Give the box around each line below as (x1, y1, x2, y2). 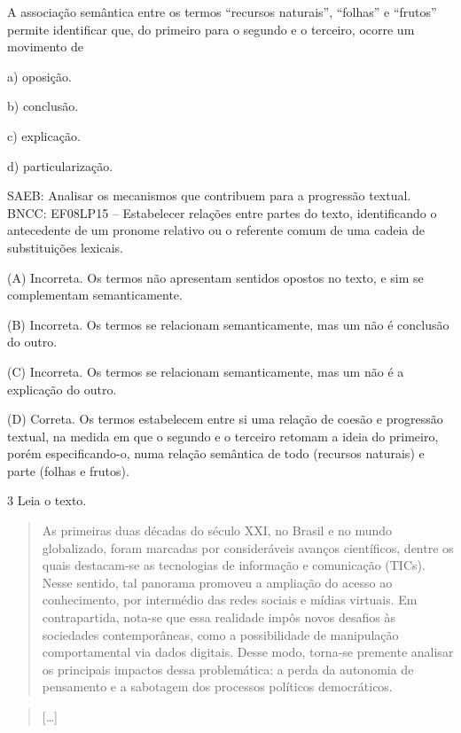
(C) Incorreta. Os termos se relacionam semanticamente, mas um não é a (7, 362, 404, 380)
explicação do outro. (7, 379, 117, 398)
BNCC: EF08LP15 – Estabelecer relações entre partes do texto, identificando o (7, 203, 437, 222)
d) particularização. (7, 156, 113, 175)
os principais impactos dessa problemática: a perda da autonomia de (42, 659, 414, 678)
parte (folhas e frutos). (7, 461, 129, 480)
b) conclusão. (7, 97, 79, 115)
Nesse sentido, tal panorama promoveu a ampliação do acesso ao (42, 573, 393, 591)
